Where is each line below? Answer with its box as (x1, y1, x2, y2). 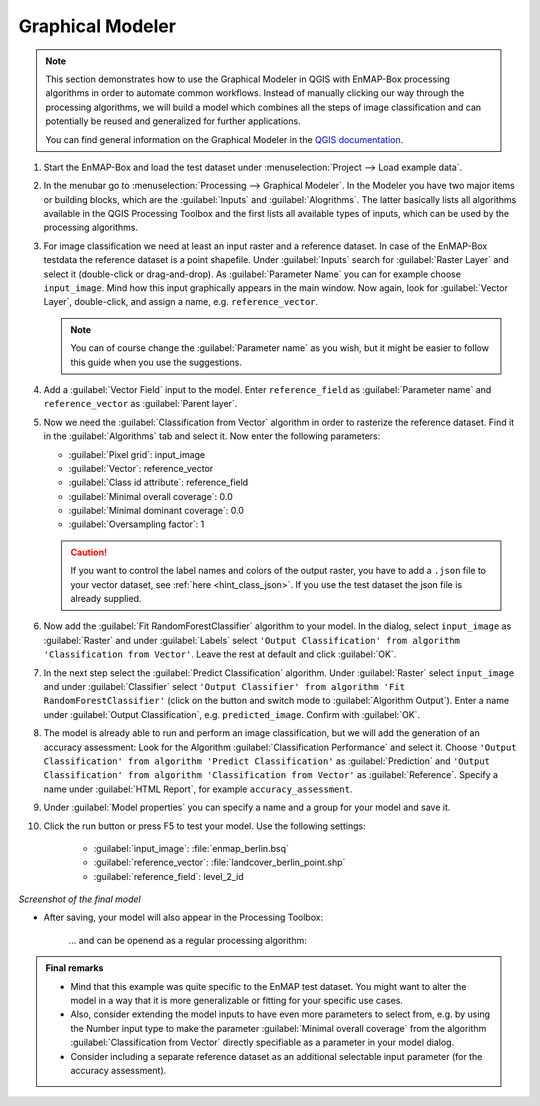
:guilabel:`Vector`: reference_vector (68, 462, 214, 474)
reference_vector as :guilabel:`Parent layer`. (43, 398, 238, 410)
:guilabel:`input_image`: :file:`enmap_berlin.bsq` (93, 842, 289, 854)
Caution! (70, 546, 108, 558)
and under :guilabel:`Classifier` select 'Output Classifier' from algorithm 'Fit (43, 681, 405, 692)
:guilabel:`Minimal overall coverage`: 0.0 (68, 490, 234, 502)
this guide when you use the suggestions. (70, 356, 242, 368)
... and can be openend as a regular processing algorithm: (68, 934, 307, 946)
